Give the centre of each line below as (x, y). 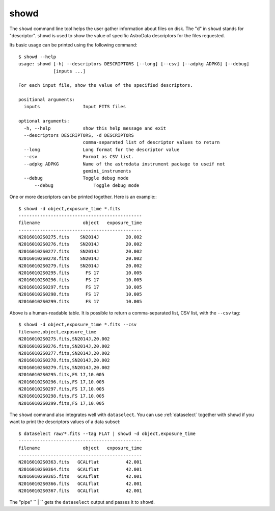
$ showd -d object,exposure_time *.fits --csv (78, 325)
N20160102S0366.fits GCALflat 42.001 (80, 483)
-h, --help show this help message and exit (95, 128)
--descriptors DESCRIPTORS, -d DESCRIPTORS (79, 136)
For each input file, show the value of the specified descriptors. (106, 85)
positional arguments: (47, 100)
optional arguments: (44, 121)
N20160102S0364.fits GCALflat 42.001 (80, 469)
